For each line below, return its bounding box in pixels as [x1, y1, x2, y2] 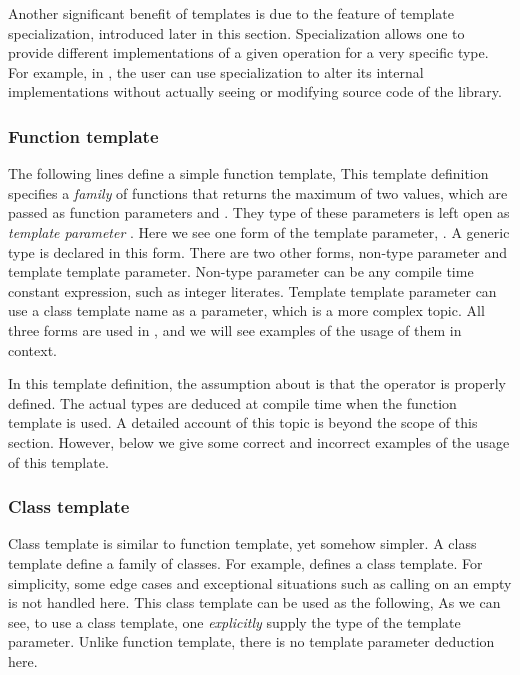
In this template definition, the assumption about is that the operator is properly [8, 373, 506, 394]
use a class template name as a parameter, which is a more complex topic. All [8, 300, 485, 321]
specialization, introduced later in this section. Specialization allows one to [8, 22, 465, 43]
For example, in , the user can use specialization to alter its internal [8, 61, 424, 82]
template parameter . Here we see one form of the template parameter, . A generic [8, 221, 510, 242]
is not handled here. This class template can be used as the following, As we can [8, 592, 501, 613]
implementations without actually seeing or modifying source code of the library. [8, 81, 502, 102]
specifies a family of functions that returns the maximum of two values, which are [8, 182, 508, 203]
